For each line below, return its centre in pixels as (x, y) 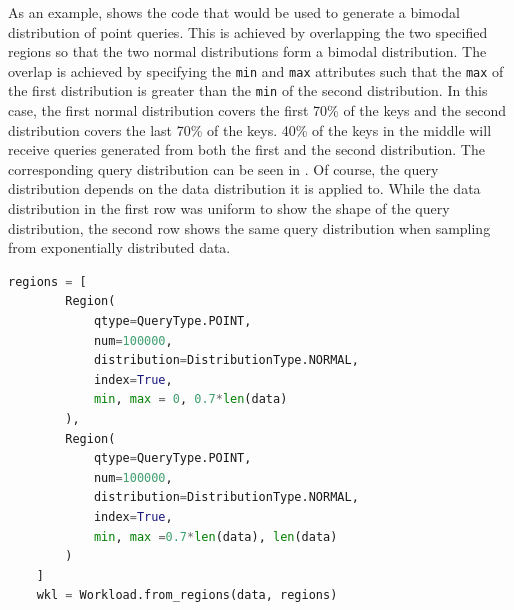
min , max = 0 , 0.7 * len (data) (190, 399)
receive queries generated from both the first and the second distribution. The (246, 149)
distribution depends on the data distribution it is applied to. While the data (244, 188)
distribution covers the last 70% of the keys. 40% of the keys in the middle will (250, 129)
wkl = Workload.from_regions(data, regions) (187, 595)
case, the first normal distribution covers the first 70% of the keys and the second (257, 110)
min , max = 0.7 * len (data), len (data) (215, 536)
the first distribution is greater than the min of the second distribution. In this (248, 90)
